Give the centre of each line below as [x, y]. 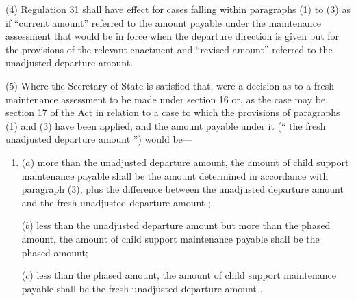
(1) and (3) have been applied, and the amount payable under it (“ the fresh [166, 125]
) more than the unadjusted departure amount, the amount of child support [190, 162]
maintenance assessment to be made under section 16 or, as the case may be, [167, 99]
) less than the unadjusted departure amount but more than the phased [180, 225]
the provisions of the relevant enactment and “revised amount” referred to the [169, 49]
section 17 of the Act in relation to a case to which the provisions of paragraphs [173, 112]
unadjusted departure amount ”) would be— [99, 139]
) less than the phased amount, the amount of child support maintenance [183, 275]
